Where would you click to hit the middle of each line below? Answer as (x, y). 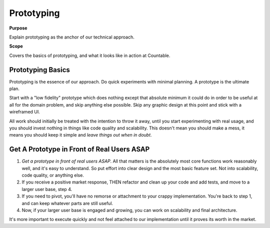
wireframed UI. (24, 112)
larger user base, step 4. (47, 189)
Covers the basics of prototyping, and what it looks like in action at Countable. (90, 55)
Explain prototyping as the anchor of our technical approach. (72, 37)
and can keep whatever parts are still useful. (67, 203)
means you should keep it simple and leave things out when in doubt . (80, 135)
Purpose (18, 28)
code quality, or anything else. (53, 175)
